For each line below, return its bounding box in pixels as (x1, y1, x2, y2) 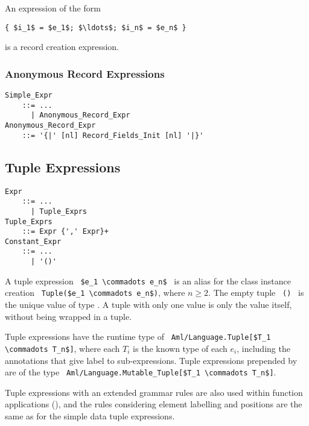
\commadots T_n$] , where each (5, 342, 120, 354)
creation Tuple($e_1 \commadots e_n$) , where (5, 286, 185, 299)
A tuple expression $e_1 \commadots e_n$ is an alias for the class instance (5, 274, 291, 287)
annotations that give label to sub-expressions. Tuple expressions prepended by (5, 354, 298, 366)
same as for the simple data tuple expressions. (5, 410, 175, 422)
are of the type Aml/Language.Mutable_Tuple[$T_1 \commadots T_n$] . (5, 366, 276, 378)
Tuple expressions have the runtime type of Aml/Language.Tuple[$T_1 (5, 330, 271, 343)
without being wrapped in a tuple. (5, 310, 132, 322)
